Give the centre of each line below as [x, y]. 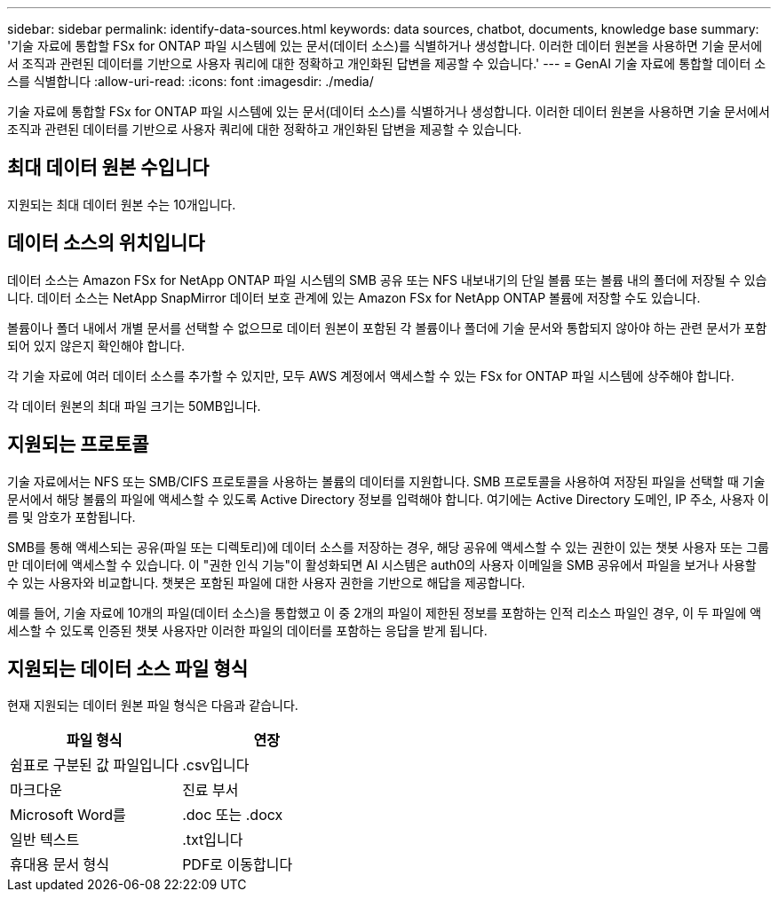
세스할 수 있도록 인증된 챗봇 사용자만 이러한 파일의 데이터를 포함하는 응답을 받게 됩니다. [247, 630]
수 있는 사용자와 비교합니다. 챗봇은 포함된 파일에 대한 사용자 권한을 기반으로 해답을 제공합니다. [266, 582]
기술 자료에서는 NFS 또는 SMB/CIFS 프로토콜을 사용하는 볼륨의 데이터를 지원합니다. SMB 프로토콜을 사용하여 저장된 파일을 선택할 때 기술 [386, 481]
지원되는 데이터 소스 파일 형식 [128, 668]
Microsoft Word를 [68, 815]
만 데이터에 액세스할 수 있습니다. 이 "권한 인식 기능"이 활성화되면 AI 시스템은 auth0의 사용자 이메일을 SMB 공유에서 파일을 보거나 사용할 [382, 564]
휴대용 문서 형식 [60, 865]
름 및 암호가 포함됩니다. [71, 517]
